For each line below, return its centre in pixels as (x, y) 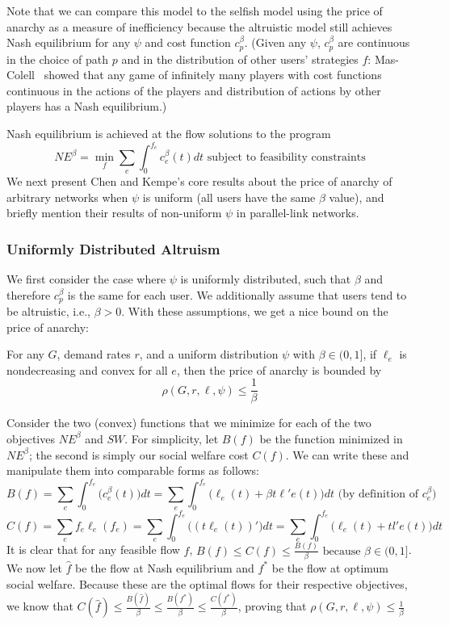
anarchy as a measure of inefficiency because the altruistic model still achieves (199, 26)
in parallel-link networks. (298, 213)
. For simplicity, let (172, 438)
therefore (29, 294)
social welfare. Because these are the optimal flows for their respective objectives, (207, 583)
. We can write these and (347, 454)
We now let (34, 567)
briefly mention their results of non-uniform (114, 213)
